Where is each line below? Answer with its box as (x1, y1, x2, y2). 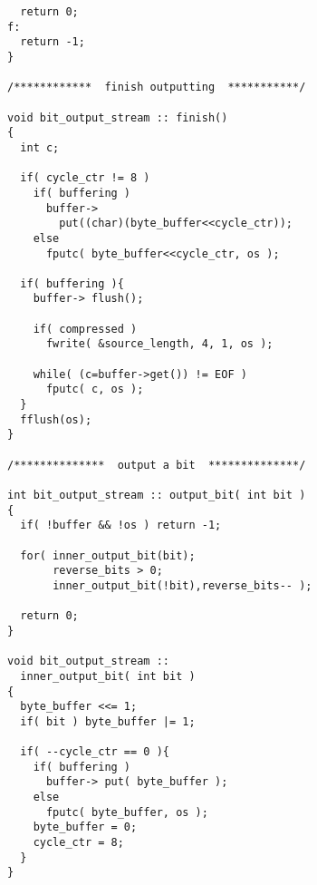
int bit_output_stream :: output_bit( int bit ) (7, 489, 306, 501)
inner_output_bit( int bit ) (20, 669, 196, 683)
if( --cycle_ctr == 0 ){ (20, 745, 169, 759)
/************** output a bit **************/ (7, 458, 306, 472)
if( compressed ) (33, 322, 138, 336)
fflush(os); (20, 413, 92, 426)
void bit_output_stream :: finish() (7, 111, 228, 124)
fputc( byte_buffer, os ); (45, 805, 208, 819)
